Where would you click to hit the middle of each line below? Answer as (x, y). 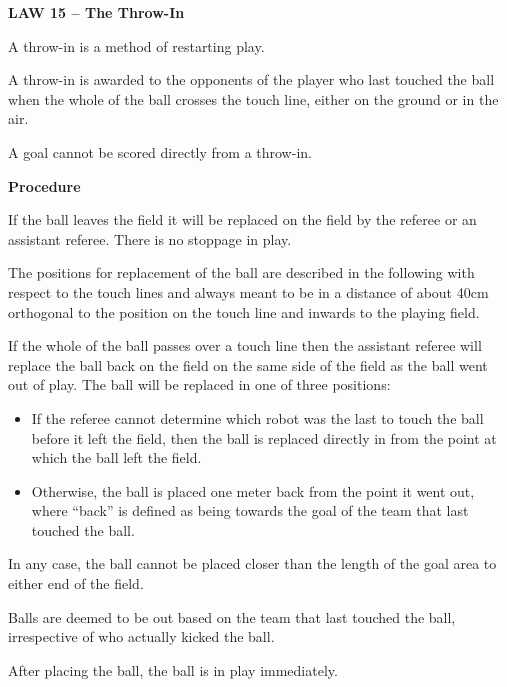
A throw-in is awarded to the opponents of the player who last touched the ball (251, 79)
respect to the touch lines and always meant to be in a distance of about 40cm (248, 291)
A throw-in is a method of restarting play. (136, 45)
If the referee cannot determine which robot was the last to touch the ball (257, 417)
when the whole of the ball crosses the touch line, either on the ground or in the (253, 98)
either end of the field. (76, 583)
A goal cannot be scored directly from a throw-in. (160, 151)
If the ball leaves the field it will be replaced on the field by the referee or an (242, 219)
